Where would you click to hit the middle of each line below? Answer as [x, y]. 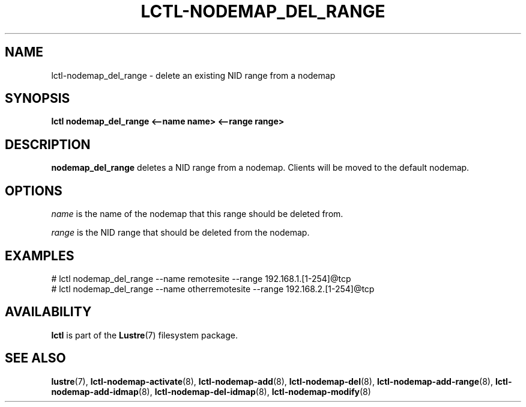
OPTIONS [34, 191]
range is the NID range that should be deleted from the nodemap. [180, 233]
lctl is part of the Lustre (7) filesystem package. [144, 335]
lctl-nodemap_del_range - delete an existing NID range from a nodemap [193, 75]
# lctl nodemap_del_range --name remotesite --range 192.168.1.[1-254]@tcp [201, 278]
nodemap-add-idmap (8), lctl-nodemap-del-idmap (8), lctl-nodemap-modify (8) [211, 391]
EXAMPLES [40, 256]
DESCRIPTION [48, 144]
